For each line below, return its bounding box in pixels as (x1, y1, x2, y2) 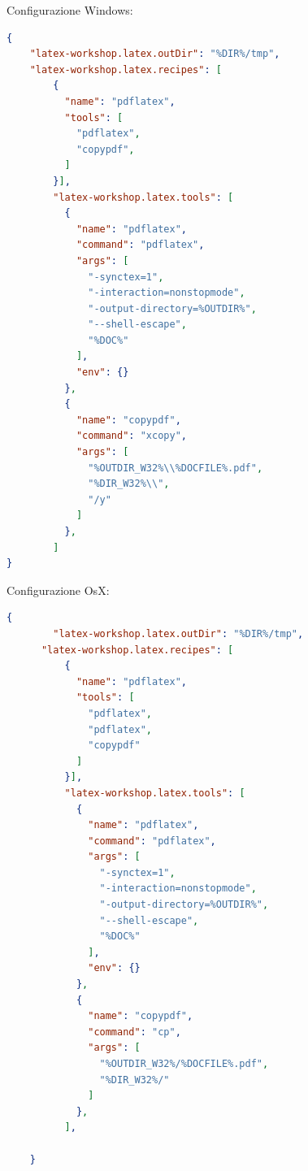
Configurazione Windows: (7, 2, 133, 18)
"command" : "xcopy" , (76, 430, 187, 442)
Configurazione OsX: (7, 581, 110, 598)
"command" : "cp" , (88, 1026, 181, 1038)
